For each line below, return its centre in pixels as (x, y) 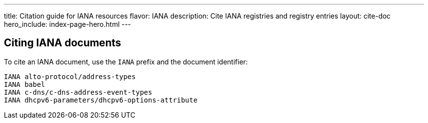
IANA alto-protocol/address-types (70, 76)
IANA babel (25, 84)
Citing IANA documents (63, 43)
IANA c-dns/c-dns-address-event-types (78, 92)
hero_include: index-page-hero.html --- (68, 24)
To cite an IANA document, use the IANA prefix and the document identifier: (126, 61)
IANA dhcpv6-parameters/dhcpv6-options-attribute (101, 100)
